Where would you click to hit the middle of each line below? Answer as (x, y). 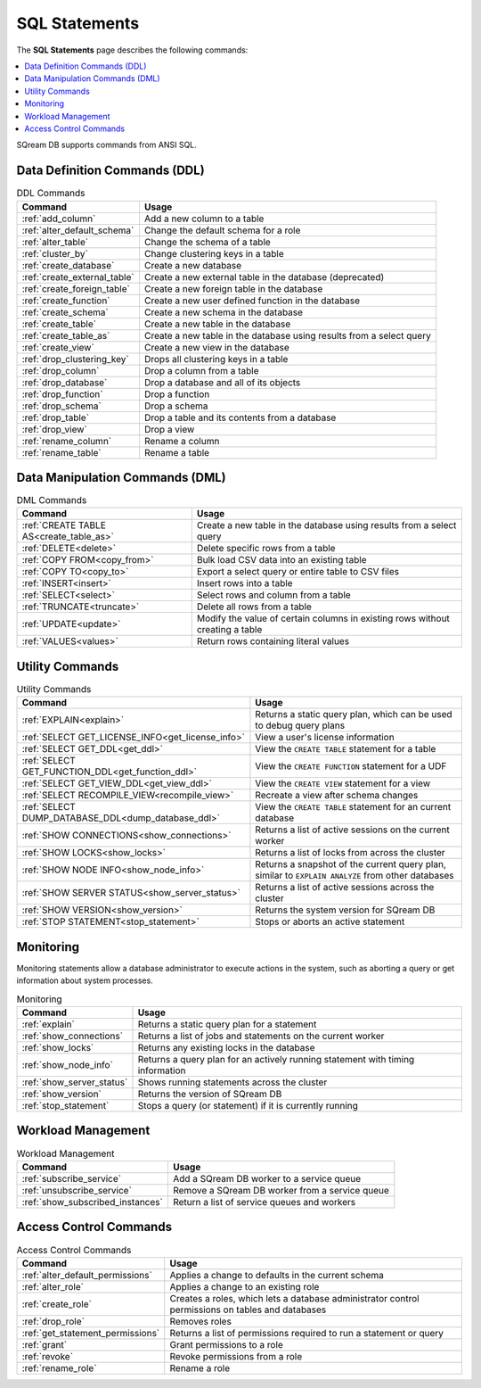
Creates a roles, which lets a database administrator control (294, 1298)
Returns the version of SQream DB (210, 1095)
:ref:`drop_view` (55, 429)
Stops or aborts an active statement (330, 921)
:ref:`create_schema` (65, 312)
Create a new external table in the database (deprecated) (264, 277)
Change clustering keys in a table (214, 253)
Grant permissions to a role (227, 1344)
